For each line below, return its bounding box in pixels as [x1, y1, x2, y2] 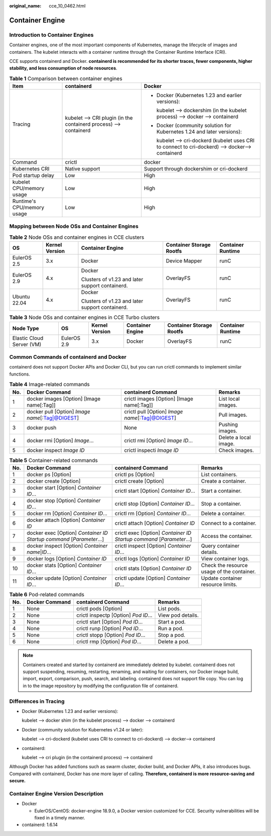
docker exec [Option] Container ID [27, 529, 108, 536]
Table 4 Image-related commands [9, 381, 90, 388]
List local [218, 395, 240, 402]
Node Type [12, 325, 40, 332]
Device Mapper [166, 257, 202, 264]
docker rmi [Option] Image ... [27, 437, 94, 444]
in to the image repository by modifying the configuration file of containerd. [23, 683, 179, 689]
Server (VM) [12, 341, 42, 348]
